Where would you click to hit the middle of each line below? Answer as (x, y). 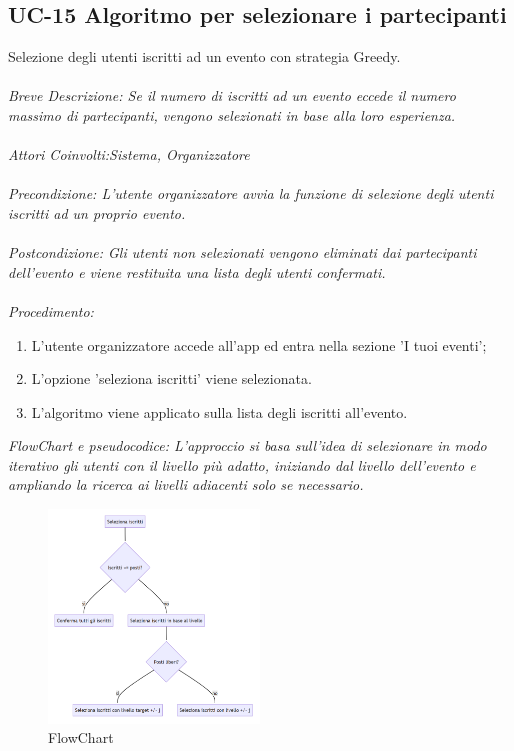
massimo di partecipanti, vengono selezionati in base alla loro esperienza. (232, 114)
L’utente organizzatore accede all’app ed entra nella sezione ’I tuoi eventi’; (259, 344)
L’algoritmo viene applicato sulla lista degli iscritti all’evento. (219, 411)
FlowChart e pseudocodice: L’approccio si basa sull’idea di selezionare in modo (247, 445)
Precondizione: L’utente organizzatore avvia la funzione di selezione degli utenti (251, 193)
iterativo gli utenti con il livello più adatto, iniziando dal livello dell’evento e (242, 464)
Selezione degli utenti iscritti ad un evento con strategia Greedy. (204, 56)
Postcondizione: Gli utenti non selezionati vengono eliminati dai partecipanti (242, 252)
